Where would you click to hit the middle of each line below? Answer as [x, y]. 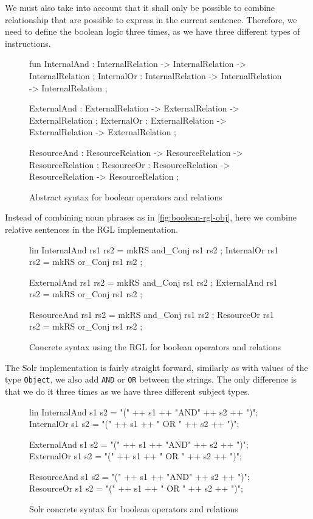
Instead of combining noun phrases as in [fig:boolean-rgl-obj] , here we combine [151, 217]
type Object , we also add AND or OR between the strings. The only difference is [151, 379]
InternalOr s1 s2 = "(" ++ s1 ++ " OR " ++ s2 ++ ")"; [134, 424]
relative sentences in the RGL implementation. [91, 229]
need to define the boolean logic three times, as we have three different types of [153, 31]
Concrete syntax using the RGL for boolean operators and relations [155, 347]
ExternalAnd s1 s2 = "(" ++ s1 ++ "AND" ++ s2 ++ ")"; [139, 444]
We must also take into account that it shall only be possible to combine [140, 7]
